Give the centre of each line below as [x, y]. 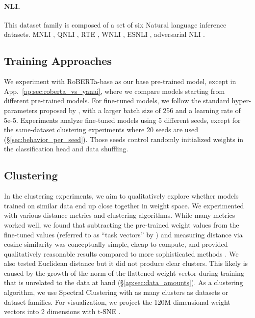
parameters [21, 110]
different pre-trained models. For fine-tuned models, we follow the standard [117, 101]
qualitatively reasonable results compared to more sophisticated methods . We [121, 253]
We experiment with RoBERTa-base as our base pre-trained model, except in [120, 81]
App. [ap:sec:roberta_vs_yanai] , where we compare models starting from [115, 91]
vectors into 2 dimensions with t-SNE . [62, 311]
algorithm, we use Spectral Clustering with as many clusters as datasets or [116, 292]
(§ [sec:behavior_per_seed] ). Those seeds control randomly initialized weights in [124, 139]
